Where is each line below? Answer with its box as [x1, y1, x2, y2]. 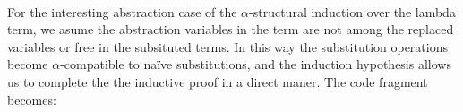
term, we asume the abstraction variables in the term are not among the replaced [7, 20, 454, 39]
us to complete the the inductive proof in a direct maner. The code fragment [7, 72, 428, 90]
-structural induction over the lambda [249, 2, 456, 21]
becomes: [7, 90, 56, 108]
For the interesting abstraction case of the [7, 2, 237, 21]
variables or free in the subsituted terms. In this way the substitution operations [7, 37, 448, 56]
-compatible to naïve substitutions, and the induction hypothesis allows [60, 55, 451, 73]
